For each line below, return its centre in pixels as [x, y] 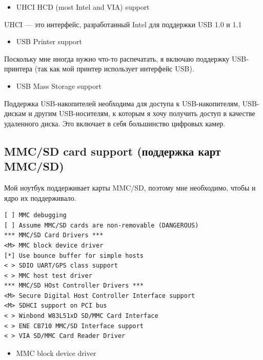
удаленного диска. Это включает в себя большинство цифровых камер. [115, 123]
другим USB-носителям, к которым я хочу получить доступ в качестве [145, 113]
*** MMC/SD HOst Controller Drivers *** [74, 286]
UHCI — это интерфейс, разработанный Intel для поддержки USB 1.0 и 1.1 [123, 24]
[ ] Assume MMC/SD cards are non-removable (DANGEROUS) [102, 225]
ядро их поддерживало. [40, 197]
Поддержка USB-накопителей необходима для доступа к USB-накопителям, [122, 103]
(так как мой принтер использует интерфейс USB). [114, 69]
